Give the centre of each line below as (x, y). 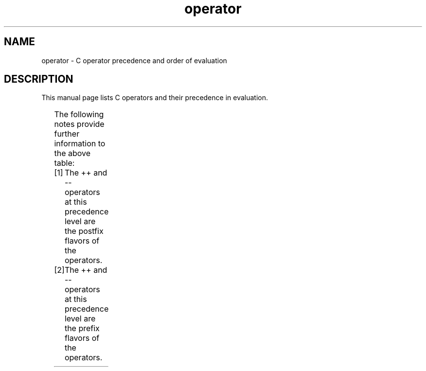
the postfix (84, 231)
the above (72, 153)
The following (79, 115)
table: (64, 163)
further (67, 134)
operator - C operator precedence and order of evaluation (134, 60)
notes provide (79, 124)
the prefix (82, 328)
